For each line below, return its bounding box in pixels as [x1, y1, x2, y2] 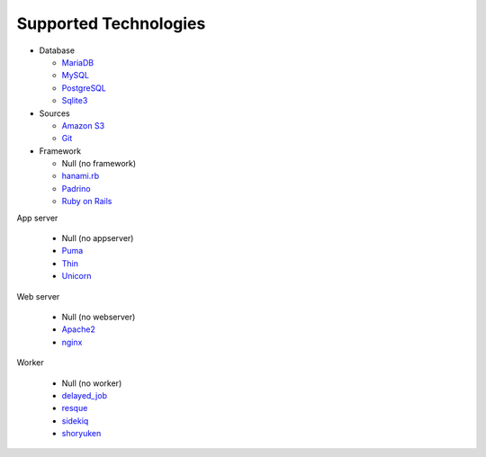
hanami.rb [61, 171, 100, 182]
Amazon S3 [61, 120, 105, 130]
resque [61, 403, 88, 414]
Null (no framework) [61, 158, 137, 169]
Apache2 [61, 324, 96, 335]
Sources [39, 108, 71, 119]
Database [39, 45, 76, 56]
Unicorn [61, 271, 92, 282]
